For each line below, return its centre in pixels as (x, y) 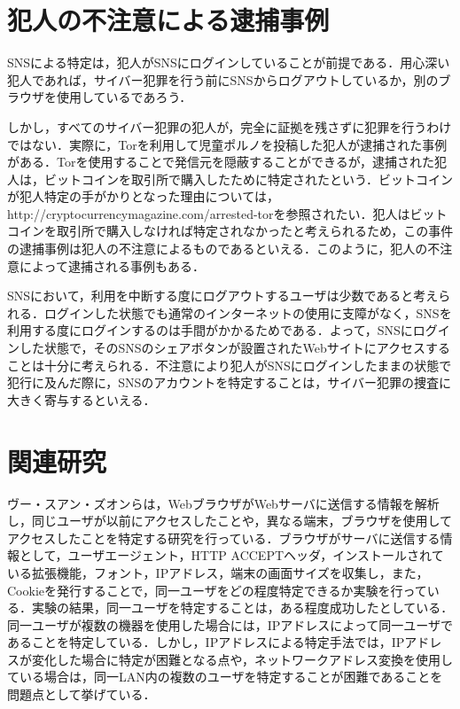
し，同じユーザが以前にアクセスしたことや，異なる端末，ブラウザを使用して (230, 521)
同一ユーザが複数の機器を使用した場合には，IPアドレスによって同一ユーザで (230, 624)
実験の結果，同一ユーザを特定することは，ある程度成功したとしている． (242, 608)
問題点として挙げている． (82, 694)
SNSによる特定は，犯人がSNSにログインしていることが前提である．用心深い (229, 62)
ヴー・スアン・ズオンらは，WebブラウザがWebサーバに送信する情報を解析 (223, 503)
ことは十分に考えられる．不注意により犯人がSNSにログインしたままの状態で (230, 365)
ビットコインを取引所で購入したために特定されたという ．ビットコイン (248, 179)
